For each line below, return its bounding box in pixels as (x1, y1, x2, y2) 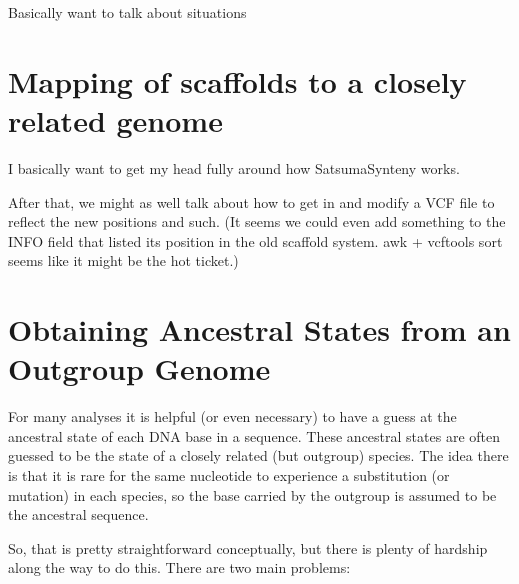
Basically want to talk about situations (8, 2, 247, 22)
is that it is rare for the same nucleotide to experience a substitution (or (8, 464, 450, 485)
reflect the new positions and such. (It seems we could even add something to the (8, 211, 506, 232)
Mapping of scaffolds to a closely (8, 60, 467, 101)
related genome (8, 99, 223, 140)
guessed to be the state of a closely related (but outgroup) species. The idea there (8, 445, 509, 466)
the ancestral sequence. (8, 504, 149, 525)
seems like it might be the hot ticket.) (8, 250, 239, 271)
